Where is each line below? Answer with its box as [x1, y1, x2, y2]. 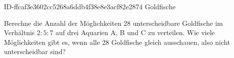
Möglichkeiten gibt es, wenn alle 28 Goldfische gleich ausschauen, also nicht [4, 37, 230, 47]
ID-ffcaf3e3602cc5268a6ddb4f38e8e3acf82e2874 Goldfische [4, 1, 176, 11]
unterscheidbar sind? [4, 46, 66, 57]
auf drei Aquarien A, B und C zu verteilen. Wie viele [55, 27, 215, 38]
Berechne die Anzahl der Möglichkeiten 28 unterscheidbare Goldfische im [4, 18, 223, 28]
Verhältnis [4, 27, 35, 38]
